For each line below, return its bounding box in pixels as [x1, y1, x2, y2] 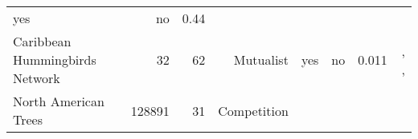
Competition [218, 101, 289, 120]
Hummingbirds [13, 50, 96, 69]
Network [13, 69, 60, 87]
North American [13, 92, 104, 110]
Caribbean [13, 32, 72, 50]
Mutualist [233, 50, 289, 69]
